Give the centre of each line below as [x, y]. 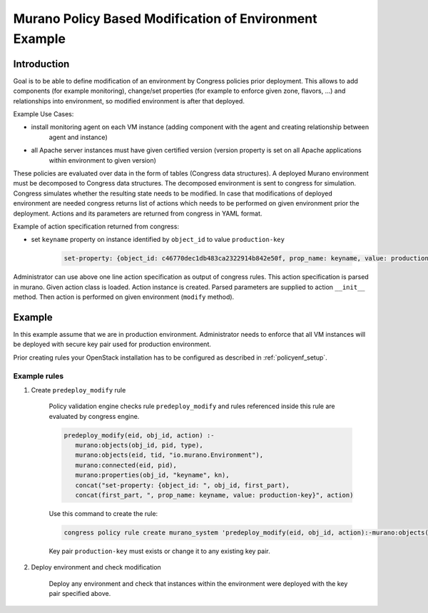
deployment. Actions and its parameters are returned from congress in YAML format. [138, 213]
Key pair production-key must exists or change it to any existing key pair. [159, 551]
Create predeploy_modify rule [78, 390]
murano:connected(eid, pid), [126, 465]
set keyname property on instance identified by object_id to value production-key [158, 240]
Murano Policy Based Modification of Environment [165, 19]
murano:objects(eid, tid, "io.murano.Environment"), [169, 455]
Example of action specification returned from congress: [96, 226]
